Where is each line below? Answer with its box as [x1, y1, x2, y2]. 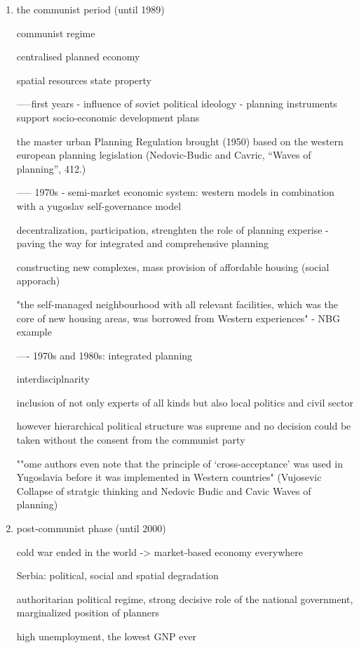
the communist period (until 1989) [16, 2, 165, 16]
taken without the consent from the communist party [16, 432, 245, 447]
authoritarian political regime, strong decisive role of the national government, [16, 591, 353, 606]
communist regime [16, 25, 95, 40]
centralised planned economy [16, 49, 140, 64]
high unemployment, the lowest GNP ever [16, 629, 197, 643]
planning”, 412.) [16, 161, 86, 176]
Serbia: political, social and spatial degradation [16, 568, 219, 583]
